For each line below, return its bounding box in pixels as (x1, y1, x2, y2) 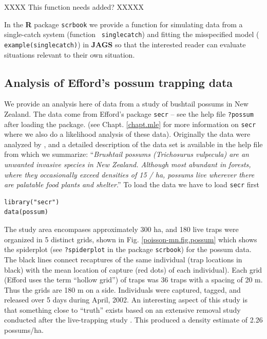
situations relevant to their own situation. (4, 49, 135, 60)
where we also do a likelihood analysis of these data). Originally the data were (4, 129, 251, 139)
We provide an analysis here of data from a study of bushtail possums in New (4, 98, 249, 109)
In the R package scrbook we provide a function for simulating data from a (4, 19, 243, 29)
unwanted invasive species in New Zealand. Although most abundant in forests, (4, 159, 251, 170)
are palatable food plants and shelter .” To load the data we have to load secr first (4, 179, 260, 190)
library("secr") (4, 198, 60, 206)
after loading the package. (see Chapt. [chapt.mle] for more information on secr (4, 118, 256, 129)
